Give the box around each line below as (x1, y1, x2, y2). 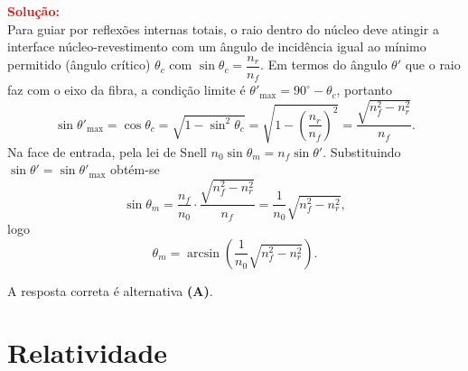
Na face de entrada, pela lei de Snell (7, 142, 207, 161)
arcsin (187, 246, 220, 260)
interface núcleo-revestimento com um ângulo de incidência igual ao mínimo (7, 37, 426, 56)
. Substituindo (323, 142, 401, 161)
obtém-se (110, 160, 160, 179)
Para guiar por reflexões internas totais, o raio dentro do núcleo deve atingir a (7, 19, 439, 38)
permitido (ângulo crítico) (7, 55, 151, 74)
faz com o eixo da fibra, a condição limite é (7, 80, 246, 99)
